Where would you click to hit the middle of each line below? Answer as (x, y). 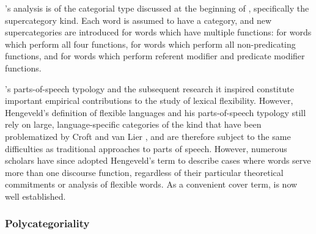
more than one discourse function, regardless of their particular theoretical (144, 172)
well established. (35, 196)
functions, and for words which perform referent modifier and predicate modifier (155, 56)
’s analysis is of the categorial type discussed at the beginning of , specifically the (157, 8)
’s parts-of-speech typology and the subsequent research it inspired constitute (149, 88)
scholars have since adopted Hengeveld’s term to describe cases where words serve (158, 160)
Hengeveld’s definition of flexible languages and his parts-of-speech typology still (156, 112)
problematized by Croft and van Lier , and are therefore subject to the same (148, 136)
